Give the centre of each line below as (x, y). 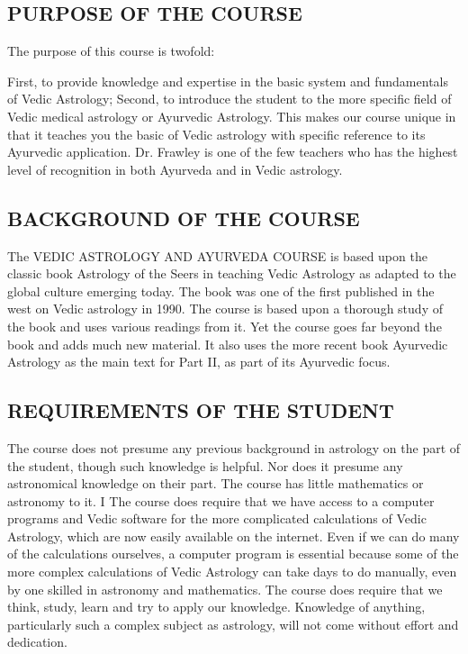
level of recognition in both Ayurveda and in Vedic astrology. (175, 169)
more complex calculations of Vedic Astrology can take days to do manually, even (232, 572)
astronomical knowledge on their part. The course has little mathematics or (216, 483)
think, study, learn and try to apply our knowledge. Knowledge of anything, (216, 607)
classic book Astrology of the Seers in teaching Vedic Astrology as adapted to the (232, 273)
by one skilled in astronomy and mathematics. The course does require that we (225, 589)
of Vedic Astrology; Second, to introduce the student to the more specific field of (229, 99)
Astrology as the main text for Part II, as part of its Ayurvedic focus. (199, 362)
